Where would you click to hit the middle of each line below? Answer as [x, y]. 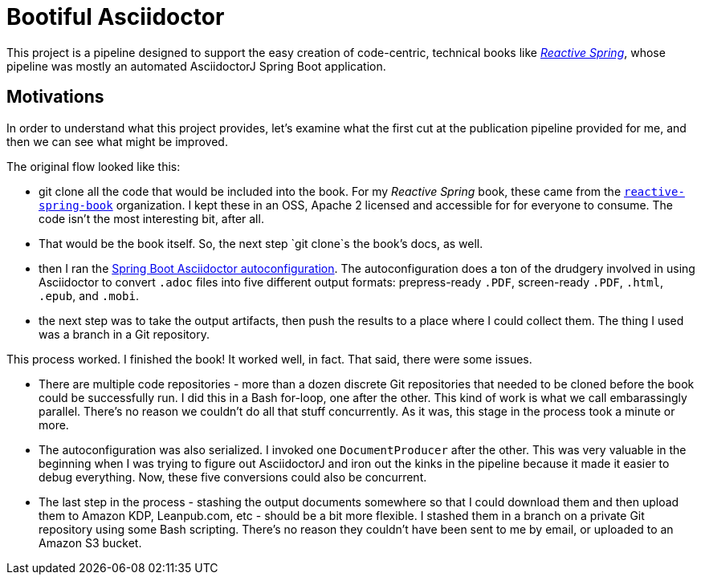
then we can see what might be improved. [117, 141]
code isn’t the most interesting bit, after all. [151, 218]
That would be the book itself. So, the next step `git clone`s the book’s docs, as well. [261, 243]
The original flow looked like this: [94, 166]
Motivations [55, 97]
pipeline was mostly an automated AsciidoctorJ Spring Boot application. [196, 66]
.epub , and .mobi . [89, 295]
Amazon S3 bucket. [90, 542]
